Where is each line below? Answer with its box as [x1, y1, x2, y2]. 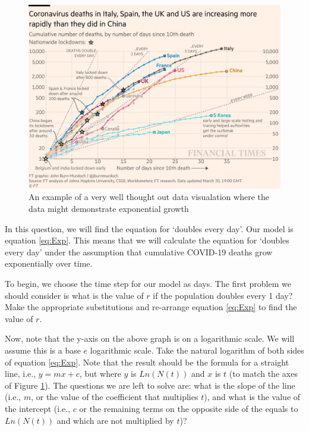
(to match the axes [229, 367, 298, 380]
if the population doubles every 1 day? [153, 289, 293, 301]
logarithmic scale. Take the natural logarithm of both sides [90, 344, 304, 357]
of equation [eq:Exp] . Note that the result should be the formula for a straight [5, 355, 289, 368]
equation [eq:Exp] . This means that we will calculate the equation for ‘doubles [5, 234, 289, 246]
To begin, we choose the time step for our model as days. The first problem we [5, 277, 291, 290]
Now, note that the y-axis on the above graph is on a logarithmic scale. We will [5, 332, 295, 345]
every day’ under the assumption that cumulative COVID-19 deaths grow [5, 245, 273, 258]
